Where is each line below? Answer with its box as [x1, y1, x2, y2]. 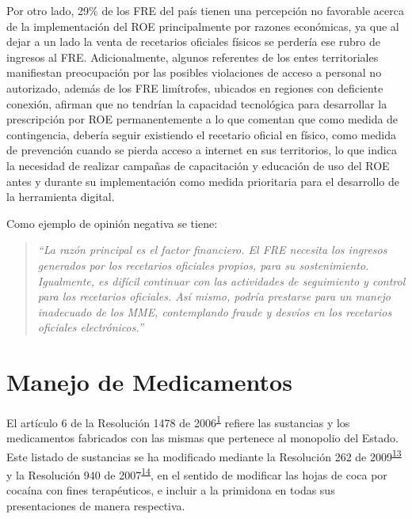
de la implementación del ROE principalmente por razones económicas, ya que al [6, 17, 399, 34]
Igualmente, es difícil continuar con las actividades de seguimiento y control [37, 272, 406, 289]
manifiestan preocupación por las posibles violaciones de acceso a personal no [6, 64, 382, 81]
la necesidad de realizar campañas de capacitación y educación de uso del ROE [6, 157, 390, 173]
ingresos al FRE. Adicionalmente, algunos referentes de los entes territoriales [6, 48, 379, 65]
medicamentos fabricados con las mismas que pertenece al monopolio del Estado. [6, 430, 399, 446]
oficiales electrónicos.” [37, 319, 143, 335]
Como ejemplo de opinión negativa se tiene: [6, 214, 218, 231]
